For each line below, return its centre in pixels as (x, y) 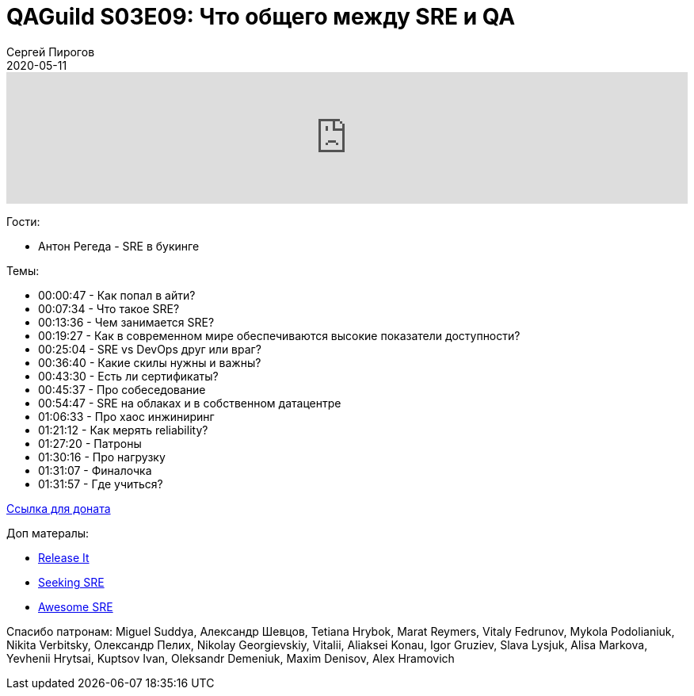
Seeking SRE (71, 582)
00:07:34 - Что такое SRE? (109, 308)
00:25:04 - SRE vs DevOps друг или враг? (150, 349)
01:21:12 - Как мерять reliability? (123, 430)
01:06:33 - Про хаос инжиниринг (126, 416)
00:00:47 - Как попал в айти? (117, 295)
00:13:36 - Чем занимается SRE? (126, 322)
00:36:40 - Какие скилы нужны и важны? (150, 362)
